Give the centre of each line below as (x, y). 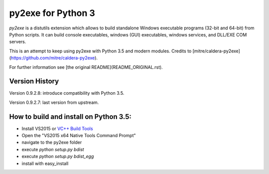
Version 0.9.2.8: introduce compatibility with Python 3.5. (67, 93)
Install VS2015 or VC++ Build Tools (57, 128)
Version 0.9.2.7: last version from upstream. (54, 102)
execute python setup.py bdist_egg (58, 157)
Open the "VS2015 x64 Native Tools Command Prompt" (79, 136)
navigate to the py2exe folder (52, 143)
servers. (18, 42)
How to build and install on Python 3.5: (70, 116)
